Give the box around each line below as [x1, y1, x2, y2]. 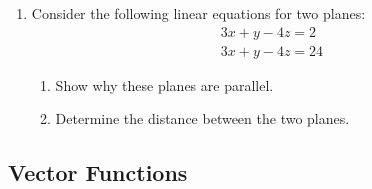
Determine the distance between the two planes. [55, 108, 350, 129]
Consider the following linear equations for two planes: [31, 3, 366, 23]
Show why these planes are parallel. [55, 74, 274, 95]
